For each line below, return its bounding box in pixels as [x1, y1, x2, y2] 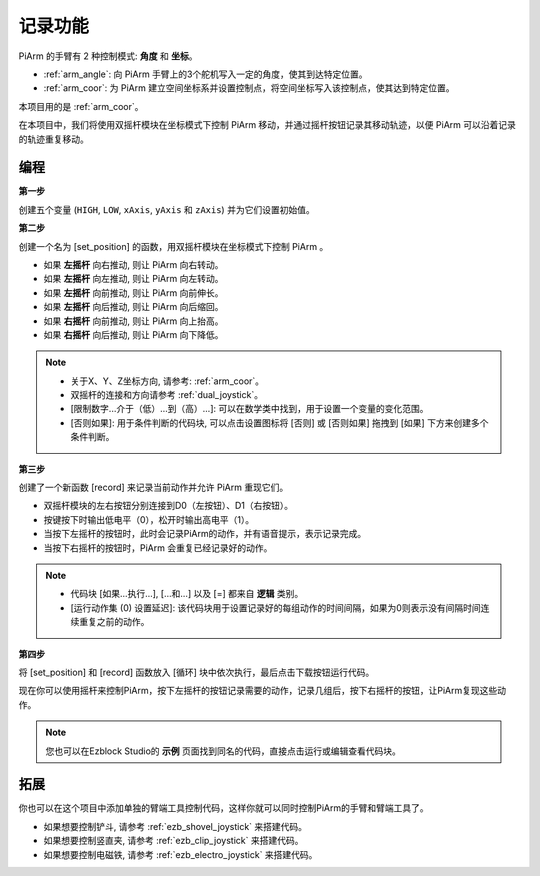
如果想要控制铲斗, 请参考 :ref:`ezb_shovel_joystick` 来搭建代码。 [43, 820, 308, 832]
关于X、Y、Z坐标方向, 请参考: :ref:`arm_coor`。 [70, 375, 265, 387]
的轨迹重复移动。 [18, 133, 89, 145]
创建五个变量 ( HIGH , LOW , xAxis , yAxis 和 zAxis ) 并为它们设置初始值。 [18, 203, 315, 215]
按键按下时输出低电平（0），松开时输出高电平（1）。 [43, 513, 255, 525]
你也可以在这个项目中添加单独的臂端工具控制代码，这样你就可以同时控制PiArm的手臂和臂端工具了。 [18, 802, 429, 814]
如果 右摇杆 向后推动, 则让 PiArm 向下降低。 [43, 328, 224, 340]
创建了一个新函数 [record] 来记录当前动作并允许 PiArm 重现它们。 [18, 481, 289, 494]
